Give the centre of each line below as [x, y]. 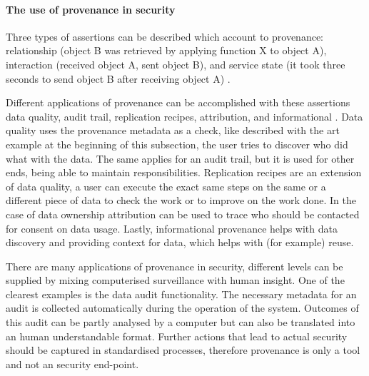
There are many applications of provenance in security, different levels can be [175, 266]
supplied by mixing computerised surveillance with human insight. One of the [175, 280]
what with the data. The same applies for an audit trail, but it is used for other [180, 158]
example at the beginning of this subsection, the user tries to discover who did [177, 144]
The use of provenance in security [91, 9]
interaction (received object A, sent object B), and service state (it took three [176, 64]
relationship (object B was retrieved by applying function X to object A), [166, 50]
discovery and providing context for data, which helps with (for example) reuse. [180, 242]
